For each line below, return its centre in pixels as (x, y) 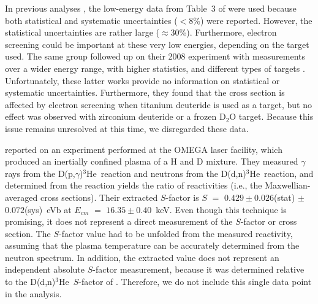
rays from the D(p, (40, 173)
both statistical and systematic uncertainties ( (91, 20)
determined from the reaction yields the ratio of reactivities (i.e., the (134, 185)
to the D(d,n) (30, 282)
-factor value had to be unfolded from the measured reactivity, (176, 233)
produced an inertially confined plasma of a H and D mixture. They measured (152, 161)
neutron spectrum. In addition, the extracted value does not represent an (142, 257)
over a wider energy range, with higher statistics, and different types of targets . (155, 68)
